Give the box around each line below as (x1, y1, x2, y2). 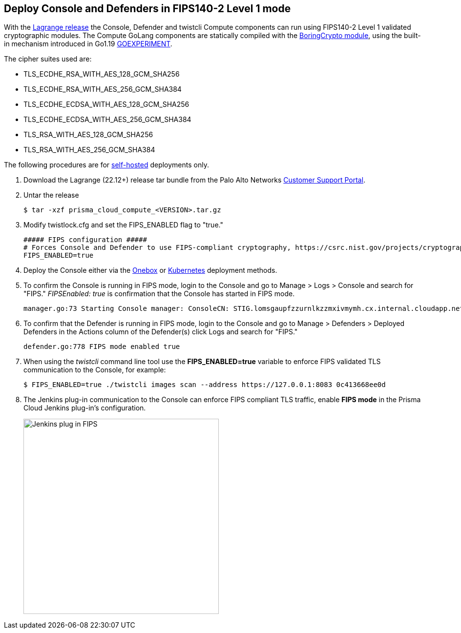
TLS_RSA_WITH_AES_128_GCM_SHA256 (23, 130, 153, 139)
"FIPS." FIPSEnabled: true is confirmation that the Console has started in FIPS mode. (23, 289, 295, 298)
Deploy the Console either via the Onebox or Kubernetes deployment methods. (23, 266, 277, 275)
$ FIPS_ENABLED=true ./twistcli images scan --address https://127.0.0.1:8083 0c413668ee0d (23, 381, 386, 389)
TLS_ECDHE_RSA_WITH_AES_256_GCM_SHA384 (23, 85, 182, 94)
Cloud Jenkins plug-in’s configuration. (23, 404, 146, 412)
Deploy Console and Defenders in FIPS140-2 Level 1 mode (4, 2, 291, 15)
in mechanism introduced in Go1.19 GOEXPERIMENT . (4, 40, 172, 48)
